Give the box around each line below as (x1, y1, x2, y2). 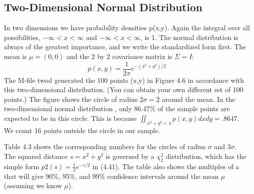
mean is (4, 51, 27, 61)
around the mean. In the (162, 94, 235, 104)
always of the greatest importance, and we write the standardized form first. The (4, 41, 246, 52)
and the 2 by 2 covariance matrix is (66, 51, 172, 61)
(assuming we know (4, 180, 62, 191)
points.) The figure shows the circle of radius (4, 94, 138, 104)
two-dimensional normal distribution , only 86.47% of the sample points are (4, 103, 230, 114)
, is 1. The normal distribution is (140, 32, 238, 42)
